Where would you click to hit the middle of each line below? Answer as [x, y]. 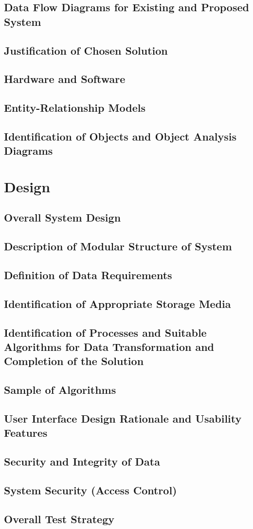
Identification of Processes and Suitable [105, 332]
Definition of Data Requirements [88, 275]
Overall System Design [63, 217]
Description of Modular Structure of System [118, 246]
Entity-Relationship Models [75, 108]
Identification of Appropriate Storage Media [117, 303]
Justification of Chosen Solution [86, 50]
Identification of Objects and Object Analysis [120, 136]
